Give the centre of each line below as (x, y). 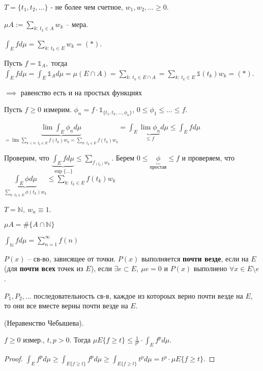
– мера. (77, 24)
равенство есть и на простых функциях (81, 92)
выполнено (210, 268)
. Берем (123, 157)
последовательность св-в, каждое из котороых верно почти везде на (138, 295)
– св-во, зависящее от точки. (72, 258)
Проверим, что (27, 157)
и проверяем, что (208, 157)
